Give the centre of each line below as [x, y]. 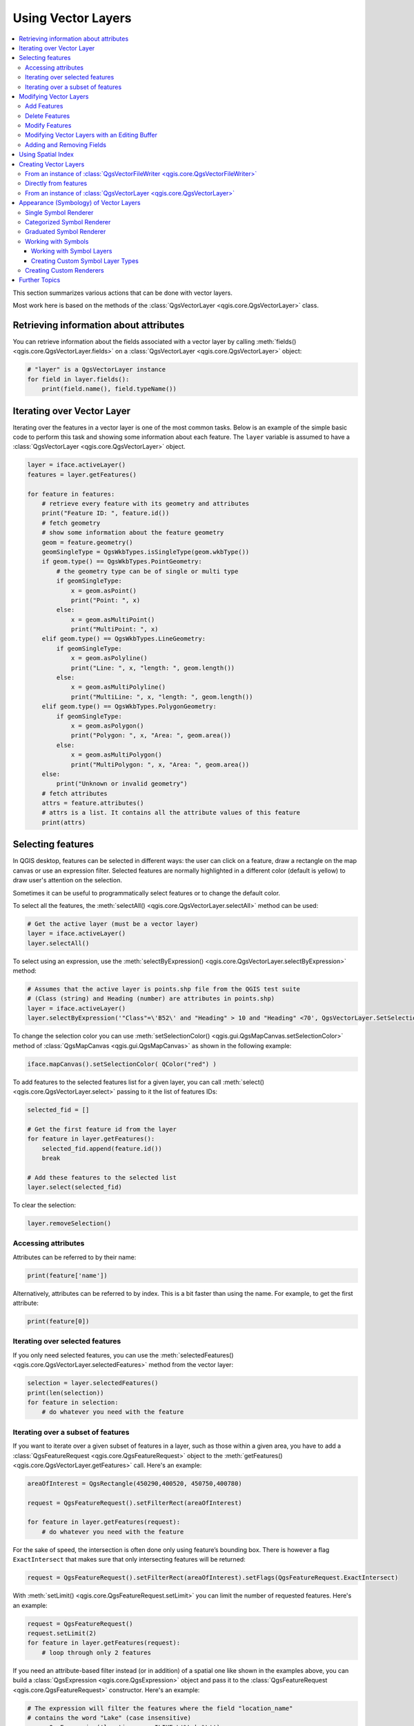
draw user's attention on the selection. [67, 880]
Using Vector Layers [72, 18]
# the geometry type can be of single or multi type [147, 571]
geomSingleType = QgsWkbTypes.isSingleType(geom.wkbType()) [146, 552]
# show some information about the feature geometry [133, 533]
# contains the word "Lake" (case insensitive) [109, 1718]
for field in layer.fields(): [78, 379]
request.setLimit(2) [62, 1633]
